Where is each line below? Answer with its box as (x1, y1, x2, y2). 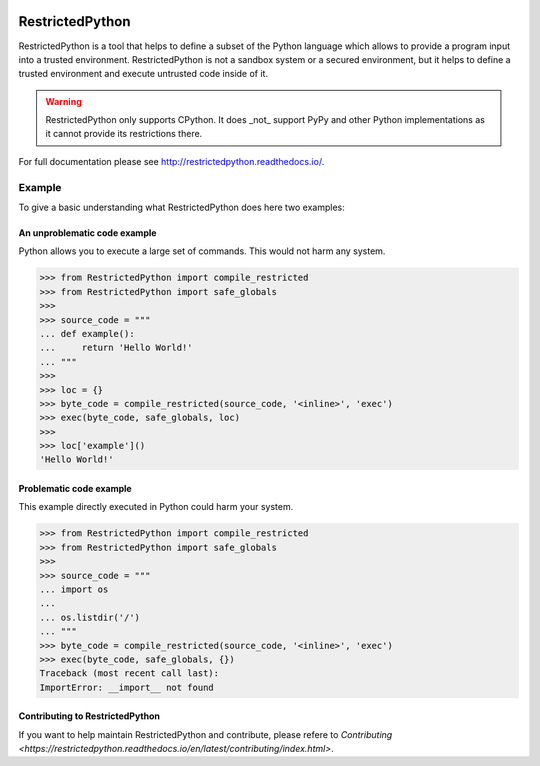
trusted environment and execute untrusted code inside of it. (18, 68, 269, 80)
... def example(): (39, 328, 135, 339)
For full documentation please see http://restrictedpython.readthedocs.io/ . (18, 155, 325, 167)
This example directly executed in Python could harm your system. (18, 501, 294, 513)
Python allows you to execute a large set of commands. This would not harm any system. (18, 245, 386, 257)
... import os (39, 583, 109, 595)
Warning (45, 95, 82, 107)
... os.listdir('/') (39, 611, 140, 623)
